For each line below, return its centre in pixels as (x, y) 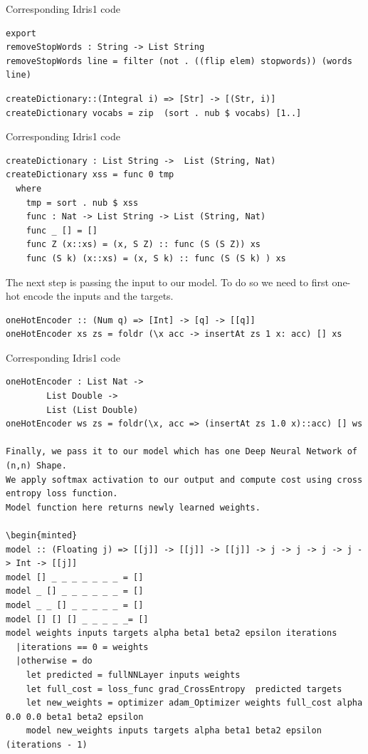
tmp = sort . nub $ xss (82, 203)
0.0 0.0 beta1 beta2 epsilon (75, 717)
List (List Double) (93, 410)
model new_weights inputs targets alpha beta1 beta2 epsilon (174, 731)
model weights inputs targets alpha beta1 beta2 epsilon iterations (172, 633)
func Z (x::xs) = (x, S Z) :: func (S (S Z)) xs (143, 245)
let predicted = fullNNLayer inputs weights (133, 675)
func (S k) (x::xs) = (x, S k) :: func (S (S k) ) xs (156, 258)
